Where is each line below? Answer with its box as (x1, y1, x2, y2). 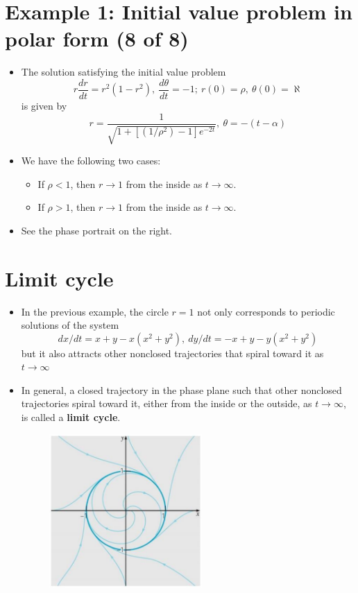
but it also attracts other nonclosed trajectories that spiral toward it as (21, 345, 324, 360)
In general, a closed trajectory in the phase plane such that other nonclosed (21, 382, 342, 397)
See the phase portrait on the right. (21, 223, 173, 237)
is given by (21, 98, 67, 112)
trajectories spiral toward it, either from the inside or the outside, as (21, 396, 312, 411)
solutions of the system (21, 318, 119, 332)
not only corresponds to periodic (197, 304, 335, 318)
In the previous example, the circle (21, 304, 169, 318)
